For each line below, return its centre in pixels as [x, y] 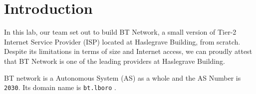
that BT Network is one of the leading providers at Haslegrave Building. [115, 61]
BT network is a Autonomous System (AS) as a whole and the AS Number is [123, 77]
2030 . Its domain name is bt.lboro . [60, 87]
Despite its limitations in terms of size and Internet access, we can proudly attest [128, 51]
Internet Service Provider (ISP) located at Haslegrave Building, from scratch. [122, 41]
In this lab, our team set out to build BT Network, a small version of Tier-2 [120, 32]
